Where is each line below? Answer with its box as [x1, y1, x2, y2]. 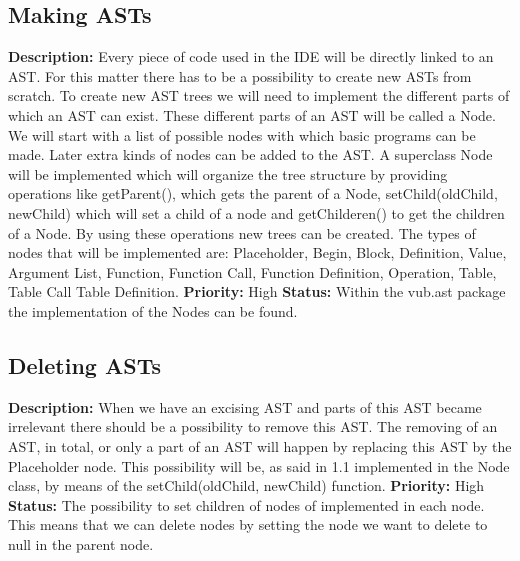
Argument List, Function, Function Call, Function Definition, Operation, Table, [8, 261, 497, 282]
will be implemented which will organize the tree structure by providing [8, 163, 448, 184]
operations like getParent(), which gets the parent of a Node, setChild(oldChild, [8, 183, 498, 204]
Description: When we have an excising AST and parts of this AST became [8, 396, 482, 417]
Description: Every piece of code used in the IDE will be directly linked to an [8, 46, 494, 67]
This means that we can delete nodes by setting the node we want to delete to [8, 514, 488, 535]
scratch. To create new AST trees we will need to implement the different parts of [8, 85, 510, 106]
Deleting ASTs [8, 349, 161, 380]
